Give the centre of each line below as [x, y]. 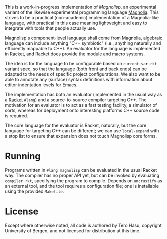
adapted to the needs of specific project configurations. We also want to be [83, 74]
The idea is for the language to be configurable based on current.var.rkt [81, 64]
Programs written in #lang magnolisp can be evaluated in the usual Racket [81, 170]
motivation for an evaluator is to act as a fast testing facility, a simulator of [81, 105]
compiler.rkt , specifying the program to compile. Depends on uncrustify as [83, 181]
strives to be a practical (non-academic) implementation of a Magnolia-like [82, 18]
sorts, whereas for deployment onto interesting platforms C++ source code [82, 110]
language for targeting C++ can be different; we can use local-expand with [82, 131]
